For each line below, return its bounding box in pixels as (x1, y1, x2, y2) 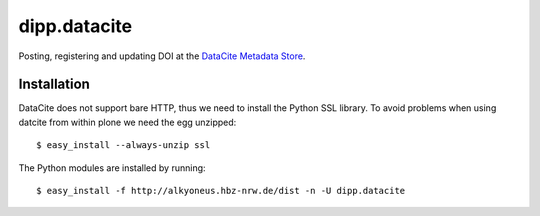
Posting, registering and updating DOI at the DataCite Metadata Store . (18, 50, 306, 62)
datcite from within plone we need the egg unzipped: (18, 116, 237, 128)
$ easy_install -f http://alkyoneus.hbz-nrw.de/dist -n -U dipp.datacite (36, 185, 406, 197)
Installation (18, 76, 90, 93)
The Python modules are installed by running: (18, 161, 206, 174)
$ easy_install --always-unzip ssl (36, 140, 211, 151)
